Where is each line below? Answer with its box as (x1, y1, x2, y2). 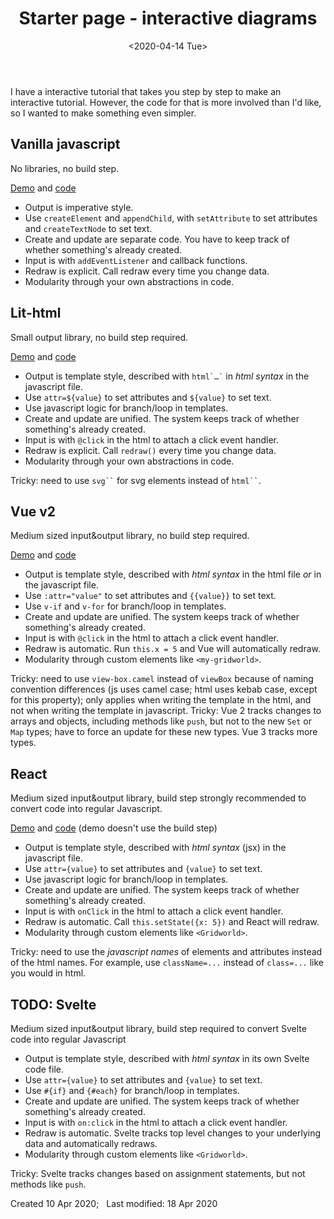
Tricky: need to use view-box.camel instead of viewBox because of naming (10, 673, 314, 685)
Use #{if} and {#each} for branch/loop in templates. (24, 1085, 240, 1096)
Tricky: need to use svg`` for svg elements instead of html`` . (10, 474, 262, 486)
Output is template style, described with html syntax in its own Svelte (24, 1053, 310, 1064)
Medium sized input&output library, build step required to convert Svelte (10, 1023, 307, 1034)
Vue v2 (10, 503, 57, 520)
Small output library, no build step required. (10, 331, 189, 343)
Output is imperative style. (24, 201, 134, 213)
